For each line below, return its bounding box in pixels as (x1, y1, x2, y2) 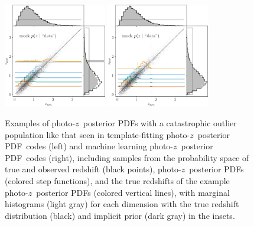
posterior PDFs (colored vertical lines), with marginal (36, 186, 230, 198)
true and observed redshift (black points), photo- (5, 163, 181, 175)
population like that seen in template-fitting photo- (5, 128, 190, 140)
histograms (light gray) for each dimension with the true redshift (5, 198, 239, 210)
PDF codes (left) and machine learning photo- (5, 140, 173, 152)
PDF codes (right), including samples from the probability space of (5, 151, 249, 163)
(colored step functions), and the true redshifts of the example (5, 175, 230, 187)
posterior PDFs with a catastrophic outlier (83, 117, 237, 129)
